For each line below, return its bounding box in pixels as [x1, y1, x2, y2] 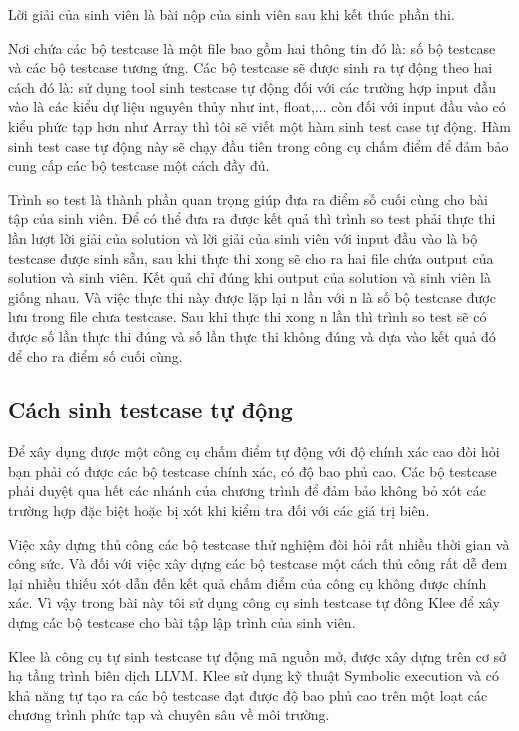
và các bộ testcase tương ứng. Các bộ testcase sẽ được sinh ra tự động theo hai [8, 57, 493, 78]
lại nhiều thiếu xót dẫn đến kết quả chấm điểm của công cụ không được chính [8, 572, 487, 593]
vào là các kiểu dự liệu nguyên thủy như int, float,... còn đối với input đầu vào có [8, 96, 506, 117]
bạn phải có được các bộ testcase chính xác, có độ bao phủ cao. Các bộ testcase [8, 460, 497, 481]
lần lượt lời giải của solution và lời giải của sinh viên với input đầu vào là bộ [8, 227, 478, 248]
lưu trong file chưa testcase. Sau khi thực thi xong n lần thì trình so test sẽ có [8, 306, 487, 327]
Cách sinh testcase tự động [8, 394, 293, 425]
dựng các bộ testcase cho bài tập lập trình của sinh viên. [8, 612, 356, 633]
